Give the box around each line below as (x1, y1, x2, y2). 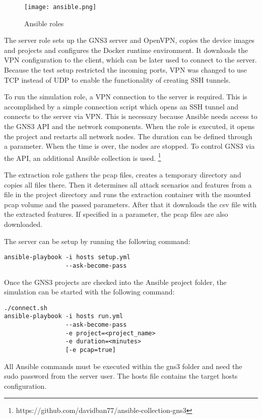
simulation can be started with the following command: (4, 286, 175, 297)
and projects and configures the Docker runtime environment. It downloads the (4, 44, 248, 55)
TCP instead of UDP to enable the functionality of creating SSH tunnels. (4, 74, 231, 85)
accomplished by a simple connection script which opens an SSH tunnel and (4, 101, 239, 111)
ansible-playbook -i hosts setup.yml (4, 254, 130, 261)
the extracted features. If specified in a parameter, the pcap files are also (4, 209, 228, 219)
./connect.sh (4, 304, 47, 312)
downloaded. (4, 219, 42, 229)
